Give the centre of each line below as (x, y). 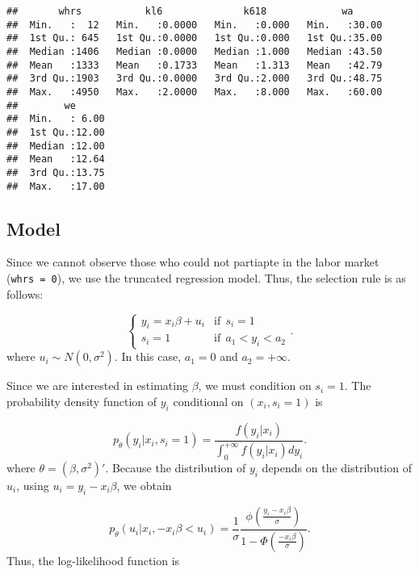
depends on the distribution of (337, 467)
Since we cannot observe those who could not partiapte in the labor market (193, 262)
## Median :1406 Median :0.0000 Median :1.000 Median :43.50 (195, 51)
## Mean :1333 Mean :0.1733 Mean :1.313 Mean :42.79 (195, 65)
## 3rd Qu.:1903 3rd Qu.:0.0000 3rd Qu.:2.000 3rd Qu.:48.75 (195, 79)
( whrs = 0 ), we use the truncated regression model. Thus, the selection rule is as (206, 277)
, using (33, 485)
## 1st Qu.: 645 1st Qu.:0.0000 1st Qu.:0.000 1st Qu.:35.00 (195, 38)
